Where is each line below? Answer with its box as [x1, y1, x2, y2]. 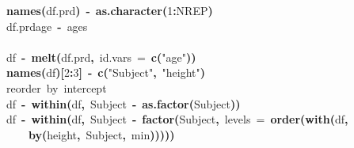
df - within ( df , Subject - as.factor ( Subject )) [6, 95, 241, 112]
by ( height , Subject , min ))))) [29, 126, 175, 142]
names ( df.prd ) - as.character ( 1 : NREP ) [6, 2, 213, 18]
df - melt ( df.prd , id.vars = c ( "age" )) [6, 48, 196, 65]
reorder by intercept [6, 79, 107, 96]
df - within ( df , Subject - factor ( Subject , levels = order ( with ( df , [6, 111, 348, 127]
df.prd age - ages [6, 17, 88, 34]
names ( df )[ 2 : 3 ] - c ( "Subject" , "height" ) [6, 64, 206, 81]
